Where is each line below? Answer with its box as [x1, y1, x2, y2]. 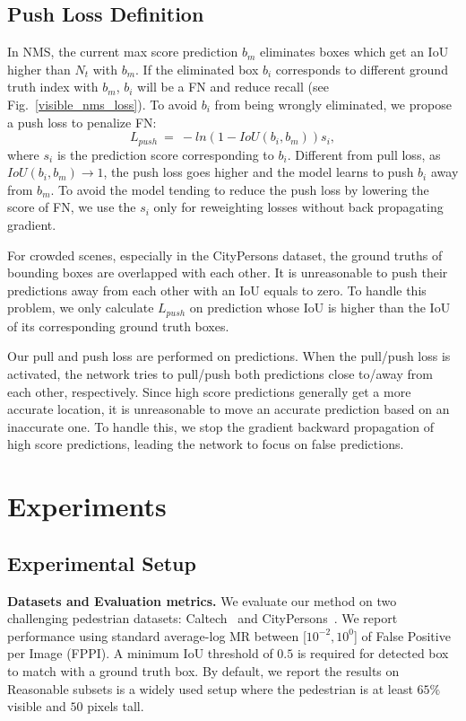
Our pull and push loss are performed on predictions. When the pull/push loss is [7, 347, 451, 365]
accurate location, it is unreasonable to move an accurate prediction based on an [7, 400, 450, 418]
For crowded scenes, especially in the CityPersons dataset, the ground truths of [7, 245, 443, 264]
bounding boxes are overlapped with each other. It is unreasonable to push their [7, 263, 448, 282]
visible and [7, 697, 66, 716]
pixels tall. [87, 697, 144, 716]
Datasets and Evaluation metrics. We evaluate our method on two [7, 591, 397, 610]
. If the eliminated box [135, 59, 259, 78]
